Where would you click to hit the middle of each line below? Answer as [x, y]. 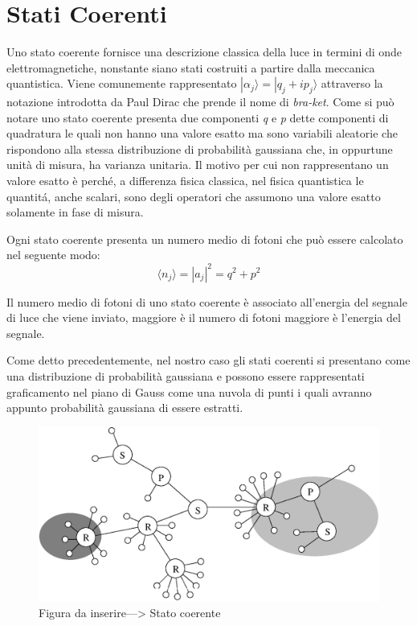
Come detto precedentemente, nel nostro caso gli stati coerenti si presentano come [208, 360]
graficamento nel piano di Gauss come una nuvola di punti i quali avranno [189, 391]
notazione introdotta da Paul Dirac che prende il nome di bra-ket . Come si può [200, 102]
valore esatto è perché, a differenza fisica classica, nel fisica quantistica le [185, 181]
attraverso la [352, 83]
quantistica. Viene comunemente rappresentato [122, 83]
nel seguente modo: [53, 255]
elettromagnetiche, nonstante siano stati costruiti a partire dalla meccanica [191, 67]
